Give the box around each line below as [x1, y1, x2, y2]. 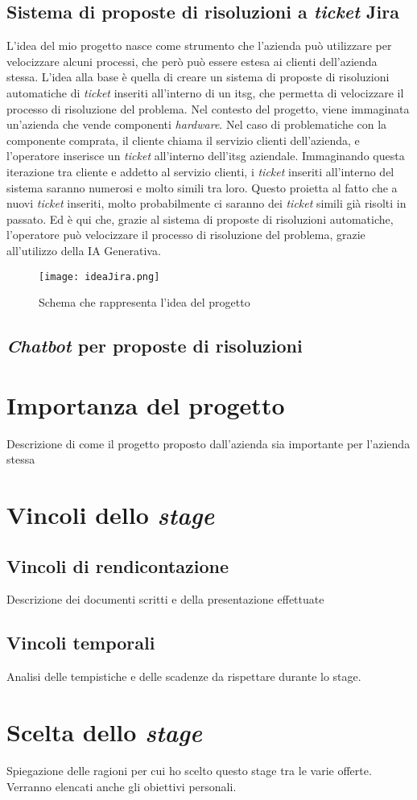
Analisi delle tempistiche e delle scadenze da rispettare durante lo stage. [6, 668, 361, 685]
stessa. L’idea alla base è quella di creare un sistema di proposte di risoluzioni [6, 68, 390, 85]
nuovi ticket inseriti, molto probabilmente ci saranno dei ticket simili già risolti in [6, 195, 407, 212]
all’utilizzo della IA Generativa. [6, 241, 161, 258]
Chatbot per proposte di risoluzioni [6, 333, 303, 358]
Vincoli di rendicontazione [6, 553, 229, 578]
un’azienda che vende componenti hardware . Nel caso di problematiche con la [6, 116, 387, 133]
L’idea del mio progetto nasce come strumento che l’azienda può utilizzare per [6, 37, 392, 54]
